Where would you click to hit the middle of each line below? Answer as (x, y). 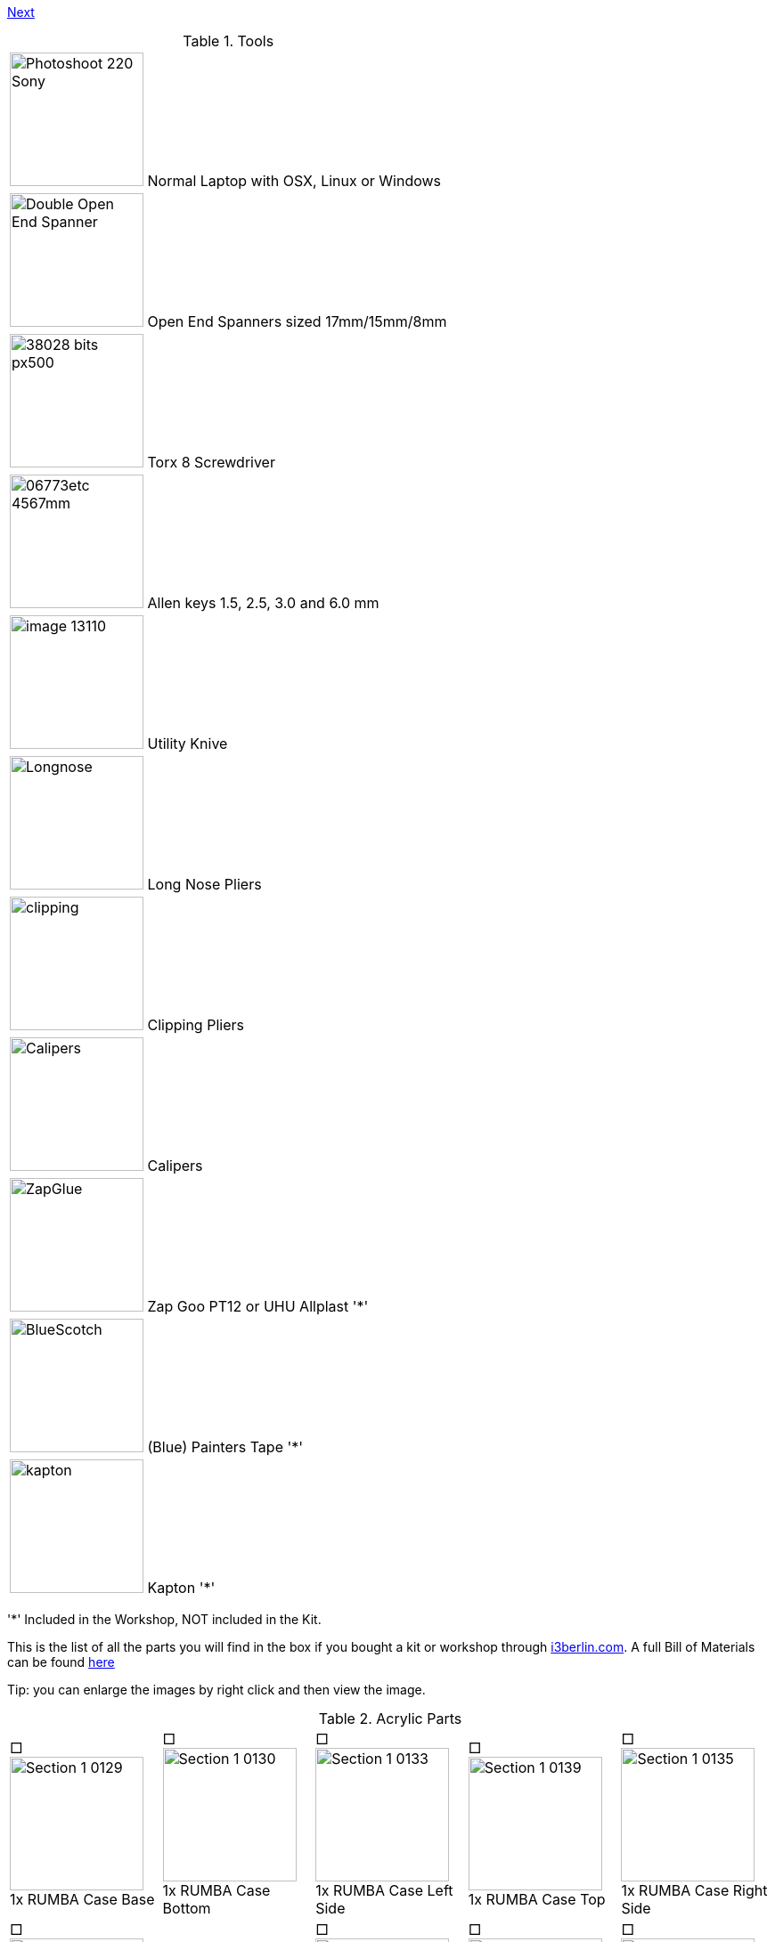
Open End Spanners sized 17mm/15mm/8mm (297, 321)
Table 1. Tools (228, 41)
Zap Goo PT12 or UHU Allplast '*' (258, 1306)
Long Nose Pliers (204, 884)
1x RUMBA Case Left (384, 1890)
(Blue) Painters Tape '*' (225, 1447)
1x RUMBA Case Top (537, 1899)
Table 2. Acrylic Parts (390, 1719)
